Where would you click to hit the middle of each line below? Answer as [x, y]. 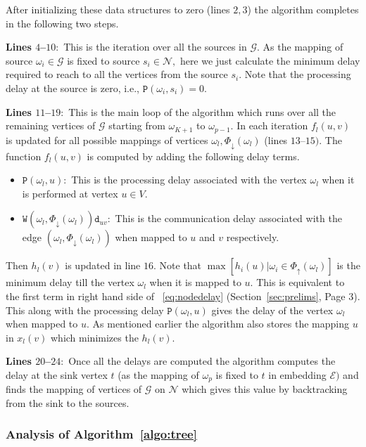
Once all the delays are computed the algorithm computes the [202, 361]
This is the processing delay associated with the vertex [189, 180]
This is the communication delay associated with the [228, 218]
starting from [137, 125]
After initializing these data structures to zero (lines [118, 9]
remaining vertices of [51, 125]
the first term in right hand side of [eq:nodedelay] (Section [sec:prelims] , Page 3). [183, 296]
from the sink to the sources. [68, 402]
